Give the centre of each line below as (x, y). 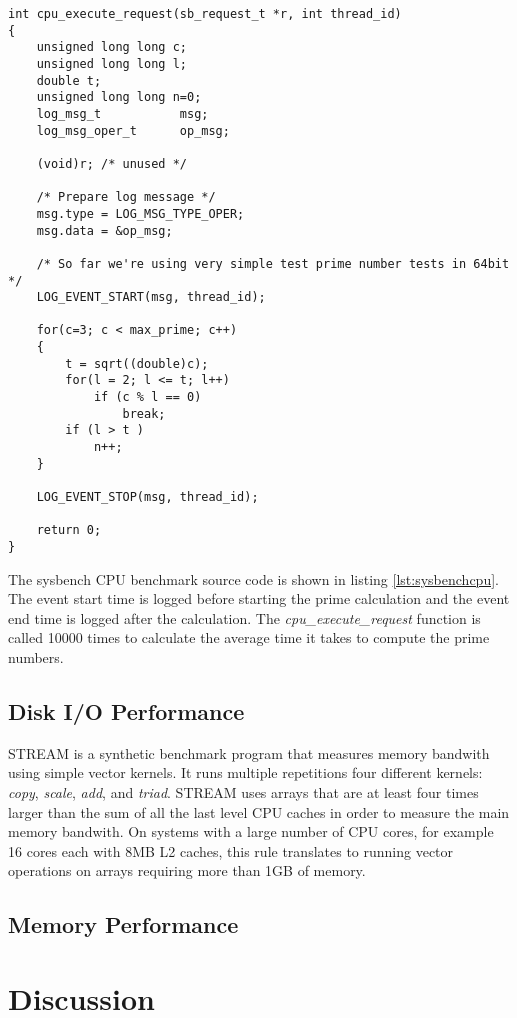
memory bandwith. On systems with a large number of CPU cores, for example (251, 831)
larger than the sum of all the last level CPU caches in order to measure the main (259, 811)
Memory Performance (123, 924)
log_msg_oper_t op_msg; (133, 130)
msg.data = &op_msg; (104, 230)
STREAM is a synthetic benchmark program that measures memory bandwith (249, 752)
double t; (69, 80)
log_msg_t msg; (122, 113)
